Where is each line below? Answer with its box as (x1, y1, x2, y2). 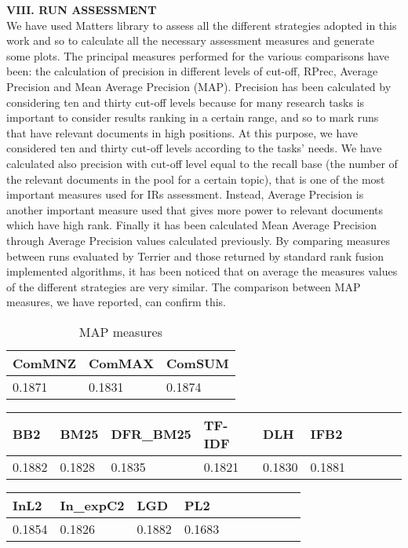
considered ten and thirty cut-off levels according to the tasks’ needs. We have (6, 140, 382, 156)
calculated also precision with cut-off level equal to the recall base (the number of (6, 155, 398, 171)
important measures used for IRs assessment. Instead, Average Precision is (6, 186, 364, 203)
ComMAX (88, 353, 155, 372)
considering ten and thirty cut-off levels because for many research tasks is (6, 93, 365, 110)
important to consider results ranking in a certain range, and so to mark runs (6, 109, 379, 126)
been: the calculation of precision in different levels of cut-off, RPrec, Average (6, 63, 378, 79)
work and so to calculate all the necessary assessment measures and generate (6, 32, 374, 49)
